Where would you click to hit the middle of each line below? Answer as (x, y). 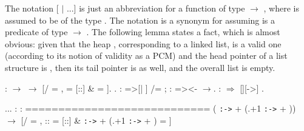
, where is (281, 8)
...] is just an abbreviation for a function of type (156, 8)
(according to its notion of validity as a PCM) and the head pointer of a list (146, 55)
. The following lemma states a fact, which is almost (183, 32)
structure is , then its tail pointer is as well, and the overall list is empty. (140, 67)
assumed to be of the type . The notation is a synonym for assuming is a (140, 20)
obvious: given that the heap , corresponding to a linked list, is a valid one (143, 43)
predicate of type (36, 32)
